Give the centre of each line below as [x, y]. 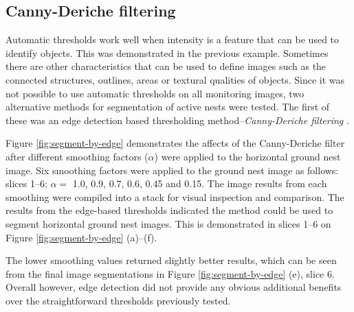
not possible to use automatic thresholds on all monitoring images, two [155, 93]
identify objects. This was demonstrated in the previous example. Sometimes [167, 52]
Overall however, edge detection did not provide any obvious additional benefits [174, 287]
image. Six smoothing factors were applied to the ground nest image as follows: [172, 170]
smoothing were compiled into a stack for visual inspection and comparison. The [175, 196]
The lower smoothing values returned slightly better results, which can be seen [171, 260]
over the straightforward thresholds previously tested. [118, 300]
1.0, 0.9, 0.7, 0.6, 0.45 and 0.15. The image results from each [200, 183]
